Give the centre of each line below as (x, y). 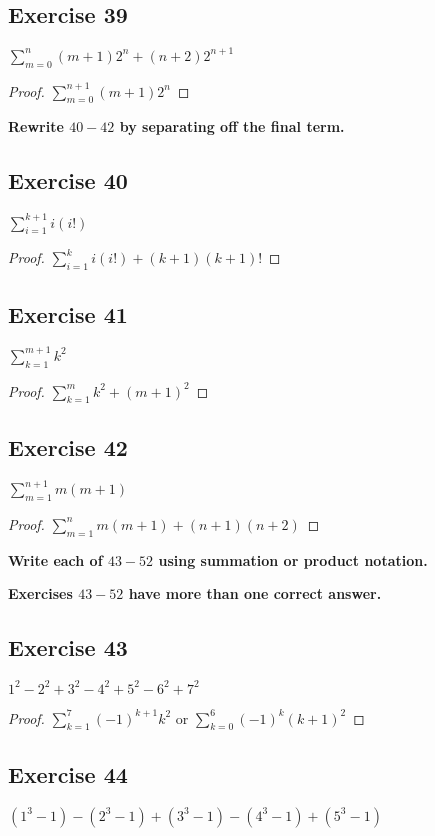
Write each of (55, 559)
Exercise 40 (68, 180)
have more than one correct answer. (255, 593)
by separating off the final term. (232, 126)
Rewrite (36, 126)
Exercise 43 (68, 647)
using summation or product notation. (293, 559)
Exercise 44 (68, 773)
